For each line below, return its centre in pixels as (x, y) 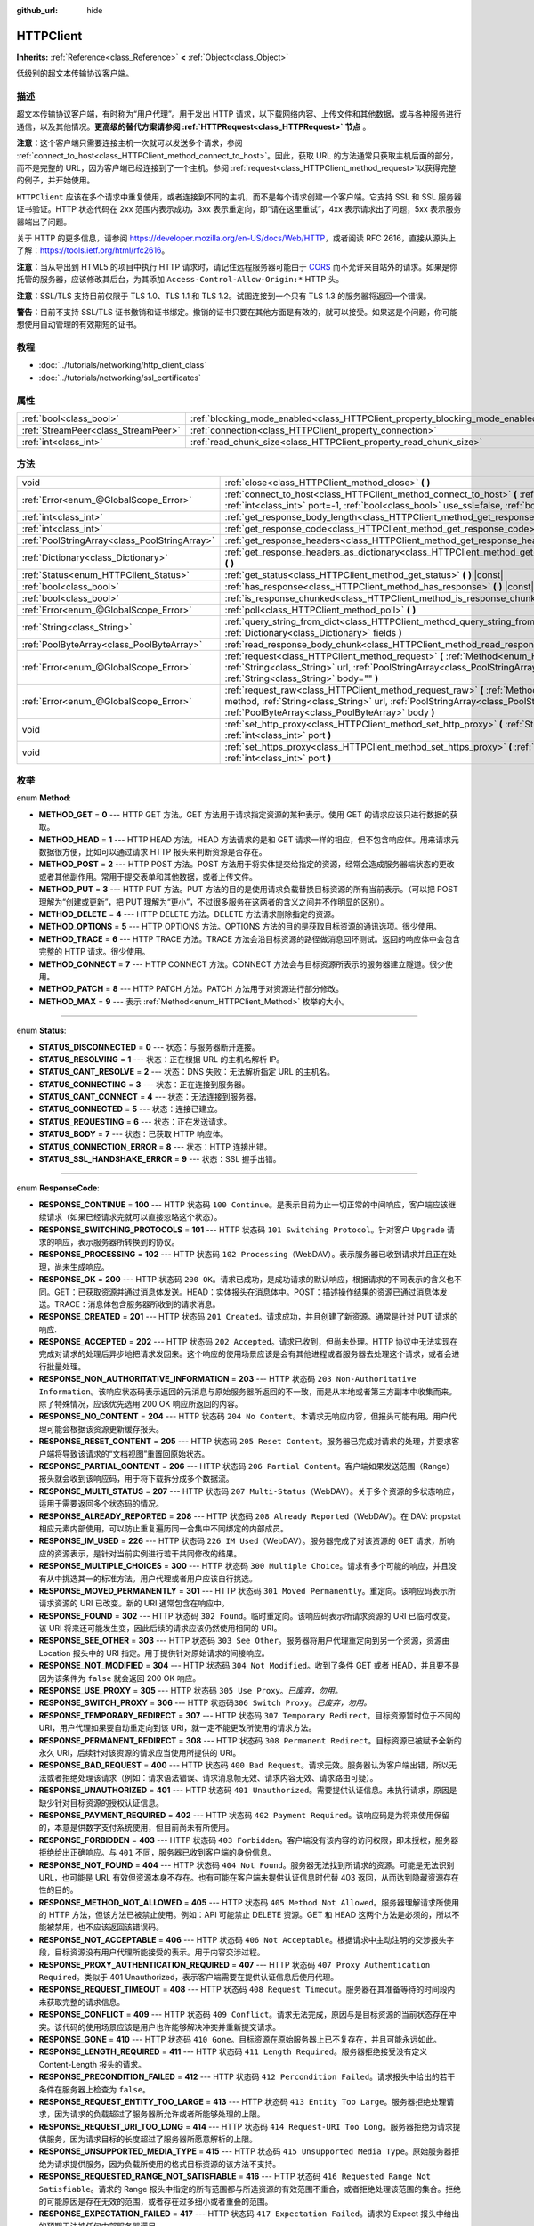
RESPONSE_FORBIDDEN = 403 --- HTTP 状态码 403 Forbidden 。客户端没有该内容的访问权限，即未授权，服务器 (249, 1840)
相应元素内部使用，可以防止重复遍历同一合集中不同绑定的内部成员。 (163, 1528)
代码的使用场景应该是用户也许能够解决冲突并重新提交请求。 (171, 2027)
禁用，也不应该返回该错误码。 (109, 1927)
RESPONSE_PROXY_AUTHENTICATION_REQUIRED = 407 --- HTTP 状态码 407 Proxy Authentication (235, 1964)
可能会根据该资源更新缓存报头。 (105, 1428)
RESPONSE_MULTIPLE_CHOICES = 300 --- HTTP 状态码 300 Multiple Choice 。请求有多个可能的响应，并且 (244, 1566)
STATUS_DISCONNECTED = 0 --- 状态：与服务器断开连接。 (149, 1047)
